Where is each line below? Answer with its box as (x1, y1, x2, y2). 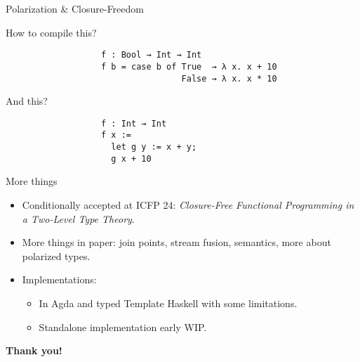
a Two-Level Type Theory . (22, 211, 135, 226)
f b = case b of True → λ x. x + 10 (101, 61, 277, 72)
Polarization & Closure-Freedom (6, 1, 144, 15)
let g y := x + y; (111, 142, 197, 153)
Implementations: (22, 272, 97, 287)
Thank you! (6, 343, 62, 358)
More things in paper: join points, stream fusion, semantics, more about (22, 235, 331, 250)
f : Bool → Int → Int (101, 50, 202, 60)
